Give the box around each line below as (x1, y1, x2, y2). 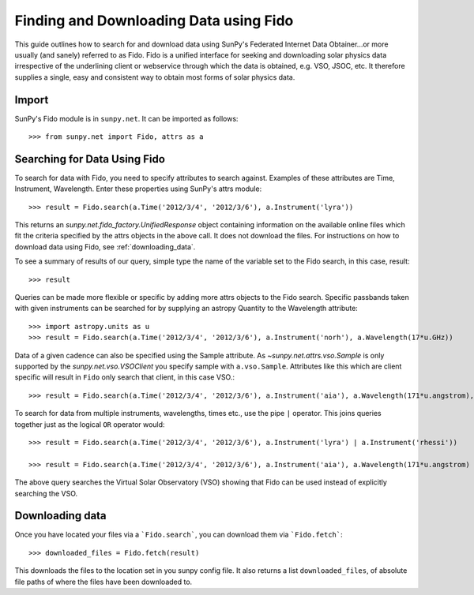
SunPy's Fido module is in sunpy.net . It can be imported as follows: (14, 114, 239, 123)
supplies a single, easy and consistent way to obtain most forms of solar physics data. (14, 72, 295, 82)
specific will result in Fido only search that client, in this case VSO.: (14, 372, 235, 382)
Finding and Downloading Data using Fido (14, 12, 294, 29)
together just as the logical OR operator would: (14, 419, 165, 429)
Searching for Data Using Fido (14, 152, 166, 166)
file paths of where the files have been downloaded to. (14, 577, 193, 586)
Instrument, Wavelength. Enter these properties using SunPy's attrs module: (14, 184, 262, 193)
